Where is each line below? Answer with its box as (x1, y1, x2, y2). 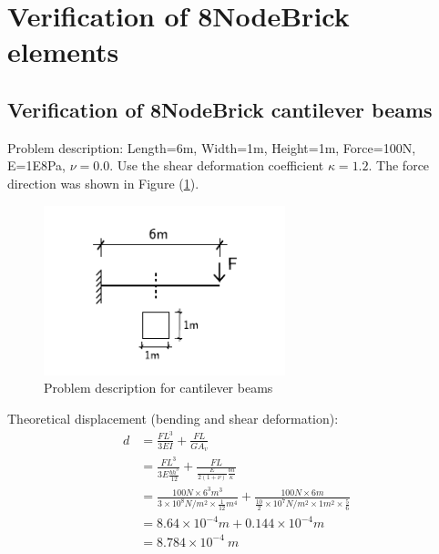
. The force (368, 156, 430, 175)
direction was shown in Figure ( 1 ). (7, 173, 199, 192)
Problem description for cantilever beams (44, 378, 273, 397)
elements (7, 33, 119, 70)
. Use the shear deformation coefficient (109, 156, 324, 175)
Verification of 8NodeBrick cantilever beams (7, 95, 433, 123)
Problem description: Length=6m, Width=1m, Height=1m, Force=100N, (7, 138, 416, 157)
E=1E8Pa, (7, 156, 66, 175)
